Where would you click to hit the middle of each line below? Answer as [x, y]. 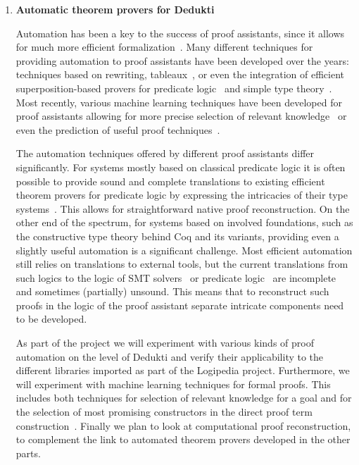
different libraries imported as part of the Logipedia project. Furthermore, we [183, 370]
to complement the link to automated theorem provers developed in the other [183, 439]
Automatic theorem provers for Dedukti [115, 9]
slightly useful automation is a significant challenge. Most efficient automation [184, 250]
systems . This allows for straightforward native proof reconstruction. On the [183, 208]
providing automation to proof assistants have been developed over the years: [182, 60]
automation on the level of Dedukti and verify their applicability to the [170, 356]
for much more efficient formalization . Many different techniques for [164, 47]
